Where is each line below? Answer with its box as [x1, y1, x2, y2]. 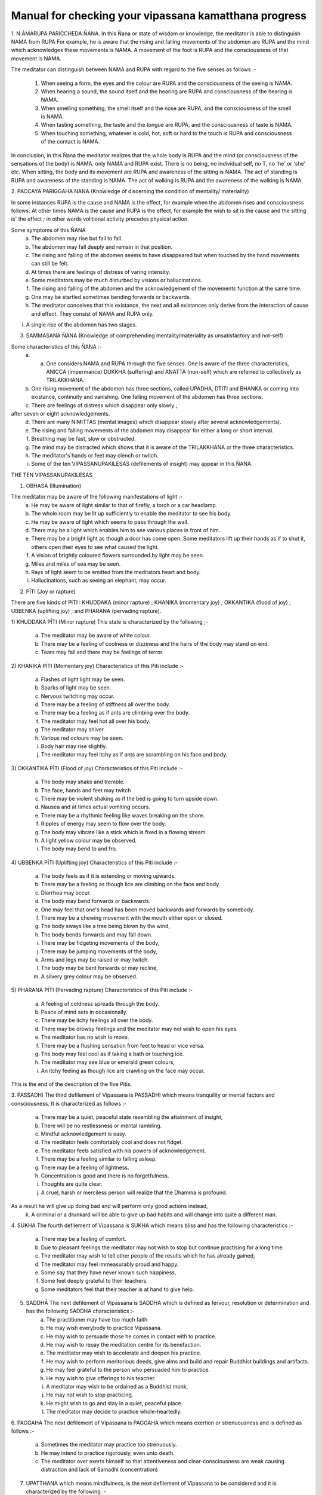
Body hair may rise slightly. [41, 743, 107, 750]
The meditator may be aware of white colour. [41, 631, 151, 639]
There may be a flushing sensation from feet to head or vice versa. [41, 1042, 205, 1049]
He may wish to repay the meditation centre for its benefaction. [46, 1341, 202, 1348]
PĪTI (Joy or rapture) [26, 588, 76, 595]
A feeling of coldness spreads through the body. [41, 1000, 160, 1007]
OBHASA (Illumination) [26, 482, 82, 490]
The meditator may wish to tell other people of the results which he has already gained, [41, 1252, 256, 1259]
